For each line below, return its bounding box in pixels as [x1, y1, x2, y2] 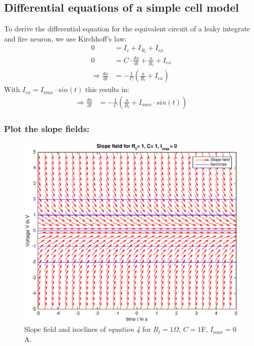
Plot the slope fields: [4, 122, 90, 135]
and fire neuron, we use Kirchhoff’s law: [4, 33, 127, 44]
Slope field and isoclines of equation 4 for [24, 324, 151, 334]
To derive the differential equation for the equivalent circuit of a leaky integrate [4, 23, 250, 34]
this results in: [85, 84, 130, 95]
